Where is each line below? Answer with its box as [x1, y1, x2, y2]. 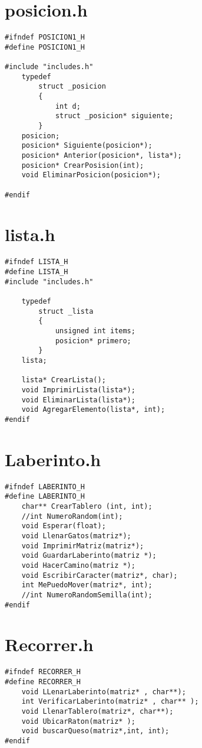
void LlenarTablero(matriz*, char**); [21, 707, 174, 716]
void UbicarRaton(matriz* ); [21, 717, 135, 726]
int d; [55, 102, 81, 110]
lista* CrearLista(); [21, 376, 106, 385]
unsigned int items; [55, 327, 135, 335]
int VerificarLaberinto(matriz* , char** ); [21, 697, 199, 706]
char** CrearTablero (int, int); [21, 502, 153, 510]
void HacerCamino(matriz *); [21, 561, 135, 570]
